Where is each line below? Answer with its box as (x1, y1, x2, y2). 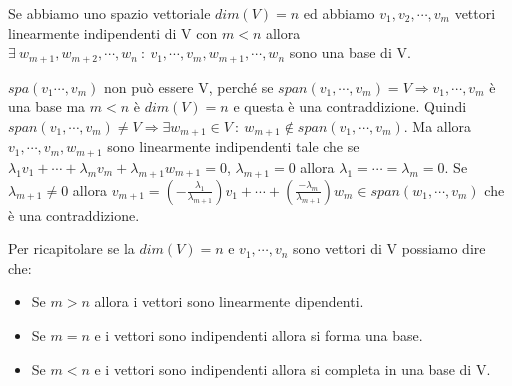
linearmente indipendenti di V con (8, 22, 218, 43)
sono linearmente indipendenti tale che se (107, 136, 360, 157)
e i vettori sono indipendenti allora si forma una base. (94, 324, 423, 345)
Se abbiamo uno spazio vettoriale (8, 3, 211, 23)
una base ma (8, 96, 86, 117)
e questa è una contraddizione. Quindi (233, 96, 467, 117)
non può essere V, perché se (103, 76, 274, 97)
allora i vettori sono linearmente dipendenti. (94, 291, 364, 312)
